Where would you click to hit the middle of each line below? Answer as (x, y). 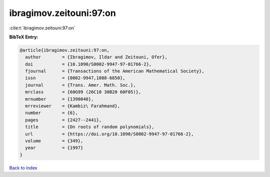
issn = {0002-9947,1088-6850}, (75, 78)
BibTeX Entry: (24, 37)
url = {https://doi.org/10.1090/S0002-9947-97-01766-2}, (109, 134)
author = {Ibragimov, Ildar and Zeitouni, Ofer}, (96, 57)
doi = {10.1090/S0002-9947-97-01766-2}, (88, 64)
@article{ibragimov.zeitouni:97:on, (65, 50)
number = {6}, (52, 113)
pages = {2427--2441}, (63, 120)
